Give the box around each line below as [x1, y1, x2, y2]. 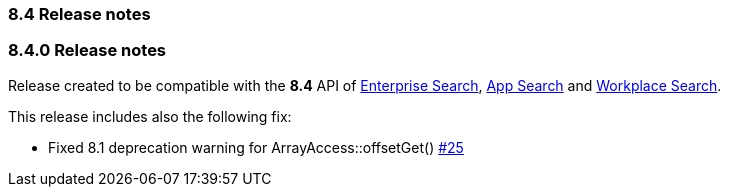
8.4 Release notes [8, 4, 151, 24]
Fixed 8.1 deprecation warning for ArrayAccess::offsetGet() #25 [48, 138, 464, 156]
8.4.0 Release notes [8, 40, 167, 61]
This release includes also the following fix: [8, 107, 292, 125]
